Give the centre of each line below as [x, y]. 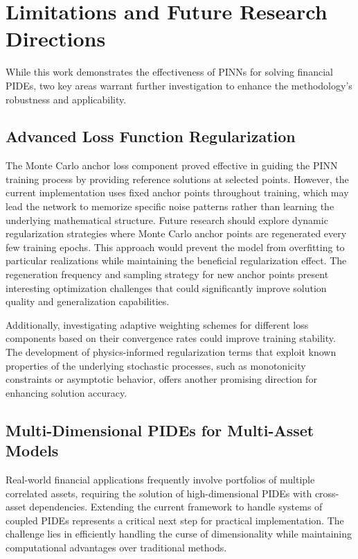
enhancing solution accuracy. [66, 392]
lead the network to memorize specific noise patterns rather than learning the [170, 206]
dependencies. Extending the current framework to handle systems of [176, 507]
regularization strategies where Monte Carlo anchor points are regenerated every [176, 233]
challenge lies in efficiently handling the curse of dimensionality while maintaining [179, 534]
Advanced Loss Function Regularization [151, 136]
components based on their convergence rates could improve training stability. [171, 338]
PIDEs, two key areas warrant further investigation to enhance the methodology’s [179, 85]
